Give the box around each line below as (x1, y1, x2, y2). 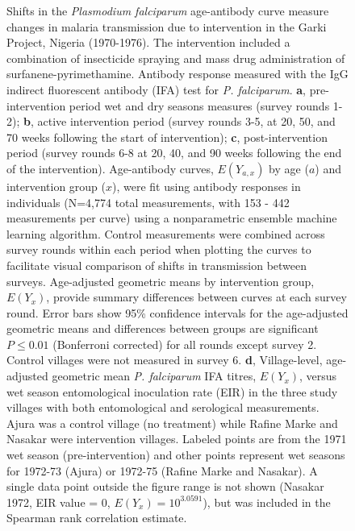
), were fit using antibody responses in (112, 177, 301, 194)
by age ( (269, 160, 309, 176)
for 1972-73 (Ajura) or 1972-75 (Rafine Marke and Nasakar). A (6, 462, 318, 479)
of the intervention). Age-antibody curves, (6, 160, 214, 176)
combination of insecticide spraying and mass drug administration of (6, 49, 345, 66)
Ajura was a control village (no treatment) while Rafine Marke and (6, 414, 338, 431)
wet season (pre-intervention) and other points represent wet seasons (6, 446, 345, 463)
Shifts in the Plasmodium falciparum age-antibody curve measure (6, 2, 329, 19)
